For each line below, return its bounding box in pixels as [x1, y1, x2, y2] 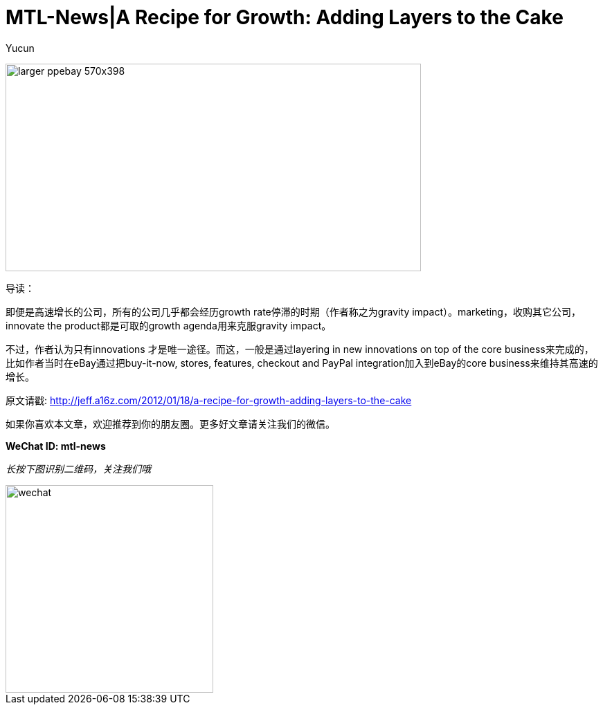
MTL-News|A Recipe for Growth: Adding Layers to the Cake [6, 6, 564, 29]
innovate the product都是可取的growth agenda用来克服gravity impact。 [6, 319, 332, 331]
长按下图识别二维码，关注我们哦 [6, 462, 151, 475]
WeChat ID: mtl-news [6, 439, 106, 452]
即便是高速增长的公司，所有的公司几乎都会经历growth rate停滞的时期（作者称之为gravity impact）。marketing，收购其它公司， [6, 305, 581, 318]
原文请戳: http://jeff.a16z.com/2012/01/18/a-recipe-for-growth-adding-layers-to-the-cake [6, 394, 412, 406]
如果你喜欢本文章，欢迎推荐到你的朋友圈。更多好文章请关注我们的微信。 [6, 417, 335, 430]
